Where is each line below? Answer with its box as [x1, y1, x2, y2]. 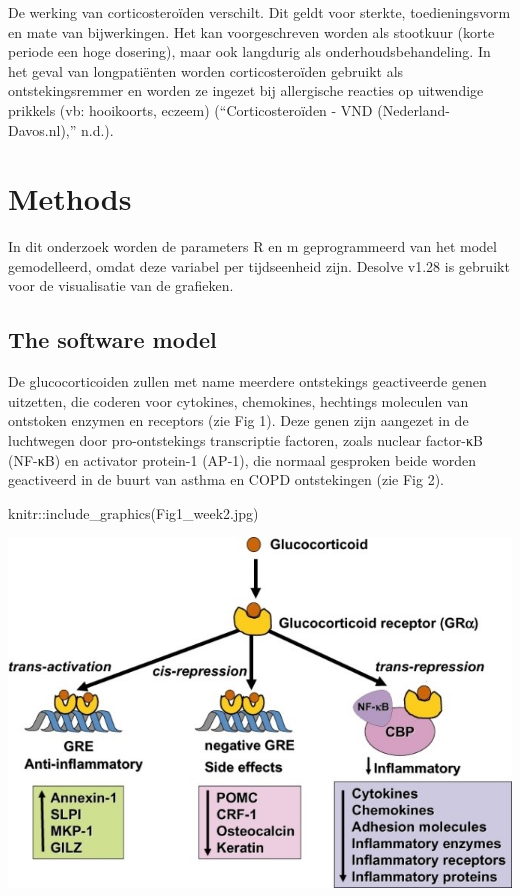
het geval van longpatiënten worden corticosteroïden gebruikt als [8, 60, 404, 81]
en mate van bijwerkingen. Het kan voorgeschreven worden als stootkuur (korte [8, 21, 495, 42]
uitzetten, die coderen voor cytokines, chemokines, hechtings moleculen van [8, 390, 469, 411]
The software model [8, 324, 217, 355]
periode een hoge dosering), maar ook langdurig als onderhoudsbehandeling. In [8, 41, 491, 62]
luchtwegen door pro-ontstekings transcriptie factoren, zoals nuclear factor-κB [8, 430, 483, 451]
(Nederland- [377, 99, 450, 120]
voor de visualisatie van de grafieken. [8, 275, 234, 296]
